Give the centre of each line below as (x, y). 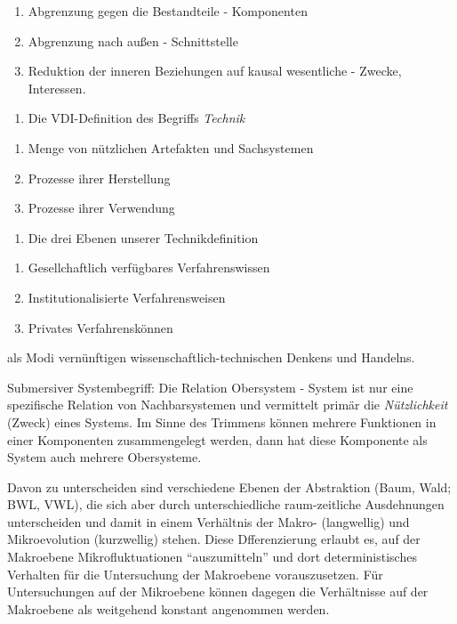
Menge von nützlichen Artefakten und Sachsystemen (171, 147)
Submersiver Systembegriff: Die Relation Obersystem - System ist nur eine (210, 387)
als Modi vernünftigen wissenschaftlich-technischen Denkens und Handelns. (211, 357)
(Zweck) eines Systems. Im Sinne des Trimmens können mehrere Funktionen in (222, 421)
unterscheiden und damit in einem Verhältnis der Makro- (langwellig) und (208, 521)
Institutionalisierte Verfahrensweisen (127, 297)
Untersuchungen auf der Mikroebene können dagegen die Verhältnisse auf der (218, 592)
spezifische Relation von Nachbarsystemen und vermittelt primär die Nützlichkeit (228, 405)
